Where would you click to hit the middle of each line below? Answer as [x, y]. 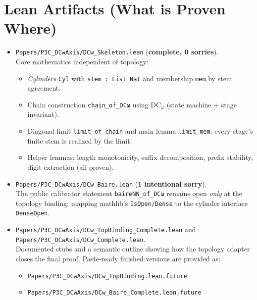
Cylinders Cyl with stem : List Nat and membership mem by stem [130, 78]
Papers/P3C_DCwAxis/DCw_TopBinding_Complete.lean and [106, 229]
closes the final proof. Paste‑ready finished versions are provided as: [118, 259]
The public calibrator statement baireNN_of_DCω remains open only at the [129, 193]
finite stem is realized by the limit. [80, 140]
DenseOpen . [33, 213]
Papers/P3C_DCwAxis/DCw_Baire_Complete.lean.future [114, 293]
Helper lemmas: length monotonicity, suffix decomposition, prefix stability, [140, 157]
